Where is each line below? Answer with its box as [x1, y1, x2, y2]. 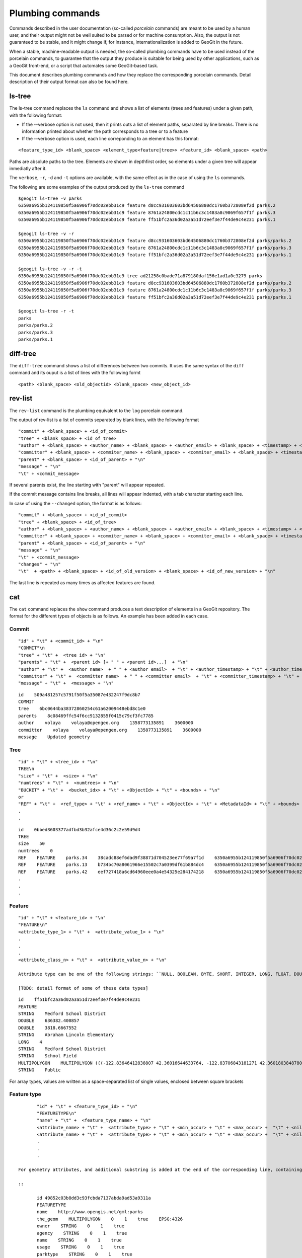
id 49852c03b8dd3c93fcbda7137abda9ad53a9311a [37, 1195, 151, 1201]
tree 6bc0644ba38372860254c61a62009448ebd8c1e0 [18, 706, 146, 712]
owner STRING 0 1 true [37, 1223, 125, 1229]
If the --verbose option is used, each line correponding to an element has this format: [22, 135, 199, 141]
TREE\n [18, 766, 35, 772]
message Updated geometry [18, 734, 90, 740]
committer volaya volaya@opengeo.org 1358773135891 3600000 [18, 727, 201, 733]
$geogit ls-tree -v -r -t [18, 266, 83, 272]
